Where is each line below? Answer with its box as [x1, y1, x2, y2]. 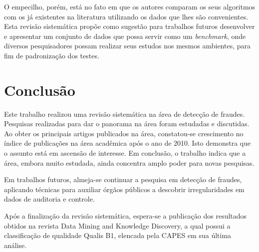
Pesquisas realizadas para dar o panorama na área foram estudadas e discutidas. [4, 118, 250, 129]
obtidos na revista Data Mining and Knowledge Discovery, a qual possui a [4, 220, 231, 231]
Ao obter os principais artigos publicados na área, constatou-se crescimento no [4, 128, 244, 138]
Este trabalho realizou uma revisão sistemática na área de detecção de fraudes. [4, 108, 245, 119]
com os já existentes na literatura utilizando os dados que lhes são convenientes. [4, 11, 249, 21]
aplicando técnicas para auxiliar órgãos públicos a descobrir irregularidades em [4, 184, 245, 194]
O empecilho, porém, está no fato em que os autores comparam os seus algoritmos [4, 1, 256, 11]
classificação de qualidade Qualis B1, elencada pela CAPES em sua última [4, 230, 232, 241]
